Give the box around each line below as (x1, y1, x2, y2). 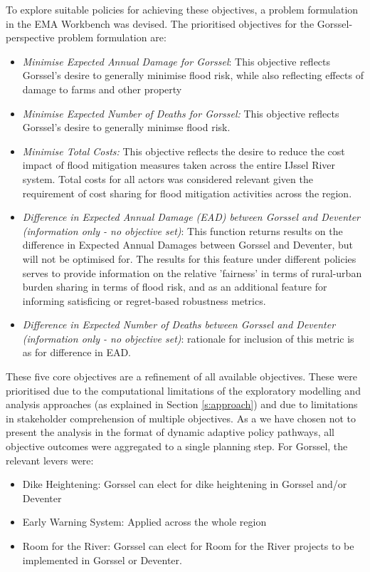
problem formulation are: (58, 30, 166, 45)
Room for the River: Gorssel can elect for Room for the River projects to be (22, 539, 354, 553)
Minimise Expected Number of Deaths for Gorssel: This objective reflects (22, 105, 339, 120)
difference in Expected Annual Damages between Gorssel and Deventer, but (22, 237, 353, 252)
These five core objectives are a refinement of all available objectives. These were (6, 369, 357, 384)
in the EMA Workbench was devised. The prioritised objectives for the (6, 16, 314, 31)
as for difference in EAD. (22, 345, 132, 360)
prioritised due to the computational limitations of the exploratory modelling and (6, 383, 361, 397)
